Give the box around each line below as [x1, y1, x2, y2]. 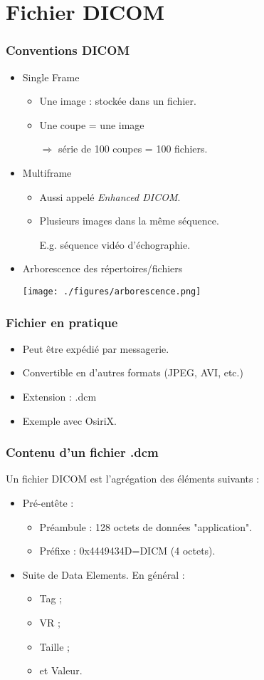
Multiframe [22, 165, 72, 180]
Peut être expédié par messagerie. [22, 341, 169, 356]
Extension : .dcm [22, 389, 97, 403]
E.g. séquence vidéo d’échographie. [39, 237, 191, 252]
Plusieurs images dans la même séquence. [39, 213, 219, 228]
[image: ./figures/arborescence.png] [22, 286, 201, 297]
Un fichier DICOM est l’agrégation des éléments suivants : [6, 471, 260, 486]
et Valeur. [39, 663, 83, 678]
